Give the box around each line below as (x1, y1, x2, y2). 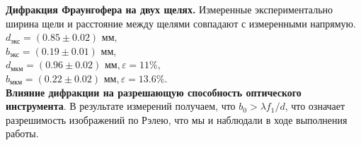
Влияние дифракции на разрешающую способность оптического (6, 84, 302, 99)
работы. (6, 126, 39, 141)
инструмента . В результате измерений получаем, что (6, 99, 236, 113)
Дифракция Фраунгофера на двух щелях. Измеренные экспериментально (6, 2, 333, 16)
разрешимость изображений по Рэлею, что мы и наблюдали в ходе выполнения (6, 112, 348, 127)
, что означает (285, 99, 345, 113)
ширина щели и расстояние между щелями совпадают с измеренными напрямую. (6, 15, 356, 30)
